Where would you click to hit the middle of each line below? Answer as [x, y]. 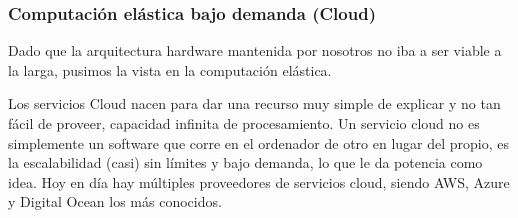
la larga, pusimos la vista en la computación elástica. [170, 69]
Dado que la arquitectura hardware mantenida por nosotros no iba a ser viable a [255, 50]
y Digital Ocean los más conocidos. [115, 201]
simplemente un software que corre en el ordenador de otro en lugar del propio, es [259, 142]
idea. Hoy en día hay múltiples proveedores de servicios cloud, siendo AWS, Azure [259, 181]
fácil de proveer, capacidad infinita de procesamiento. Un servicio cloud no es [244, 123]
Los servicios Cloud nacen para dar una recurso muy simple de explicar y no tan [254, 103]
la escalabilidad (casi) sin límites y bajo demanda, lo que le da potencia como [245, 162]
